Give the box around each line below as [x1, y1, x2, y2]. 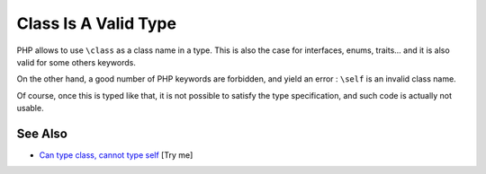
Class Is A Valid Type [16, 13, 177, 33]
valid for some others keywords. [16, 57, 137, 67]
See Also [16, 126, 67, 141]
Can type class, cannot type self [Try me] [39, 150, 193, 161]
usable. [16, 103, 44, 114]
